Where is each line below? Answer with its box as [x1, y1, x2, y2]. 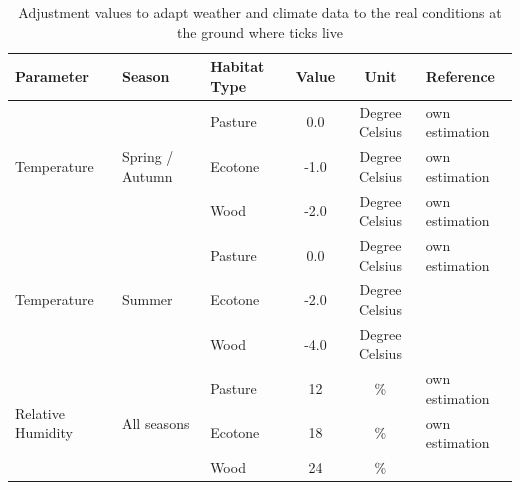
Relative [15, 402, 65, 423]
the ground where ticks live [177, 21, 343, 42]
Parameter [15, 65, 89, 86]
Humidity [15, 422, 73, 443]
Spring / [121, 146, 174, 167]
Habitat [210, 56, 265, 77]
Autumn [121, 165, 173, 186]
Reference [425, 65, 495, 86]
